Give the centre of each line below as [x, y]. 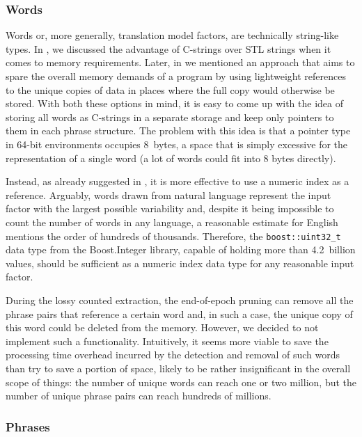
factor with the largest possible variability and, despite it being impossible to [170, 208]
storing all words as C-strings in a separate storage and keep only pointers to [170, 117]
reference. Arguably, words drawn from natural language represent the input [168, 194]
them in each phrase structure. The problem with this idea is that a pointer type [178, 130]
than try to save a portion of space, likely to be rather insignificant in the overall [178, 368]
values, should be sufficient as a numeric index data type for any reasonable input [180, 263]
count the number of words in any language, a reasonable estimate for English [172, 222]
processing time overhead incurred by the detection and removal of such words [173, 355]
